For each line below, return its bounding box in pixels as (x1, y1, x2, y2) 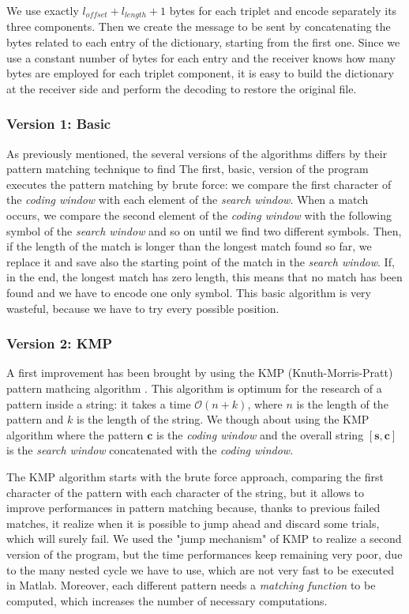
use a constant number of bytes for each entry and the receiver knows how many (6, 49, 396, 66)
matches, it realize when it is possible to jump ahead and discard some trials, (6, 514, 380, 531)
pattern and (6, 411, 64, 428)
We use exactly (6, 2, 79, 18)
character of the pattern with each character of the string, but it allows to (6, 484, 365, 500)
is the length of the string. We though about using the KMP (77, 411, 370, 428)
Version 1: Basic (6, 114, 111, 134)
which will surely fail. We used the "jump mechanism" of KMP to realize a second (6, 530, 402, 547)
